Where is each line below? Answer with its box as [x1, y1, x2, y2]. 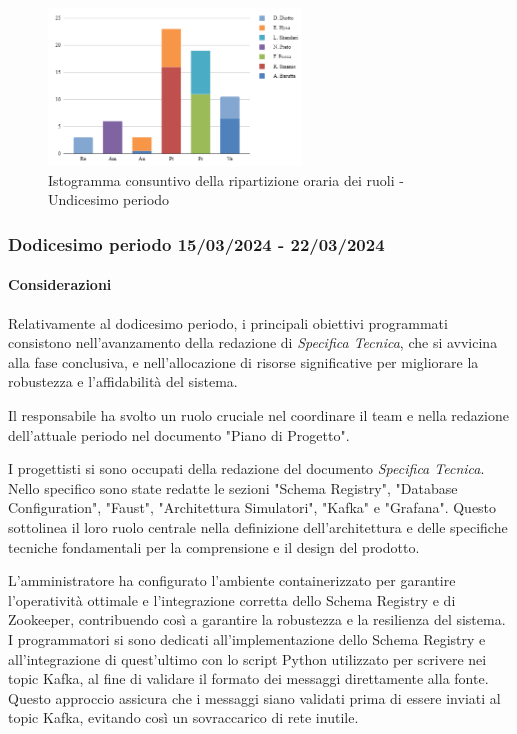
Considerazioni [8, 274, 112, 295]
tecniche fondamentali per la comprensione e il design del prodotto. [8, 536, 420, 557]
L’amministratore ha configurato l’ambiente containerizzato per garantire [8, 570, 456, 591]
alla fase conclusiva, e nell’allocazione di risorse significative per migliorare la [8, 351, 479, 372]
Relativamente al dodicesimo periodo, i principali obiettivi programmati [8, 312, 448, 333]
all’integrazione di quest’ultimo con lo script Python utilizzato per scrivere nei [8, 648, 487, 669]
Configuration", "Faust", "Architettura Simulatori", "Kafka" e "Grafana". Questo [8, 497, 497, 518]
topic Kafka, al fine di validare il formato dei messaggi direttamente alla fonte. [8, 668, 489, 689]
